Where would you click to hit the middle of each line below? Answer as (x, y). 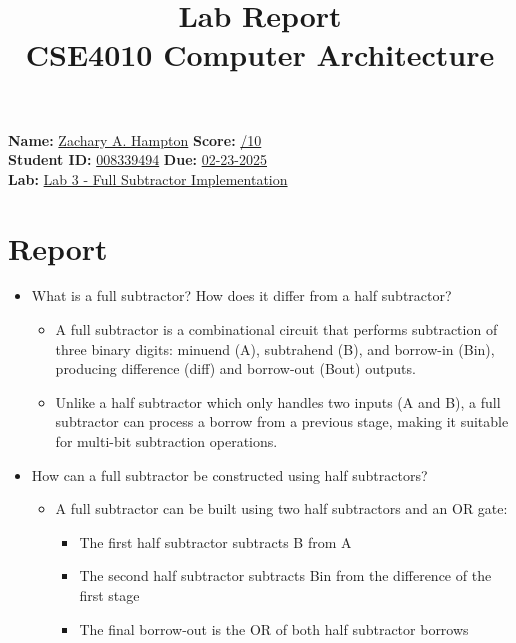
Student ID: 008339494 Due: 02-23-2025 (137, 159)
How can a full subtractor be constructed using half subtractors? (229, 474)
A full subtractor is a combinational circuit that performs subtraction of (276, 329)
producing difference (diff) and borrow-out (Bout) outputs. (235, 368)
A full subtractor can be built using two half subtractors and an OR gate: (281, 508)
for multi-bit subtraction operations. (166, 441)
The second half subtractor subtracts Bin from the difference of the (285, 575)
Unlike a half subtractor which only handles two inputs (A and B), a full (278, 401)
